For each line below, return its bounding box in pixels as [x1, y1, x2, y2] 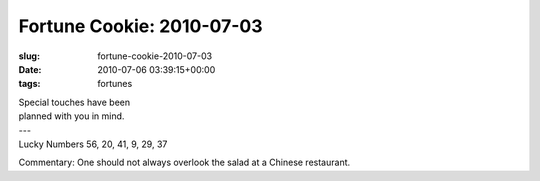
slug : [18, 50, 40, 62]
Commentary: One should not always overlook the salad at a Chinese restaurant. [18, 156, 351, 169]
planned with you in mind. [18, 110, 125, 122]
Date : [18, 63, 42, 75]
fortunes [97, 78, 133, 90]
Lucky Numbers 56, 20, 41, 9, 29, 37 [18, 138, 168, 150]
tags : [18, 78, 41, 90]
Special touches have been [18, 96, 130, 108]
